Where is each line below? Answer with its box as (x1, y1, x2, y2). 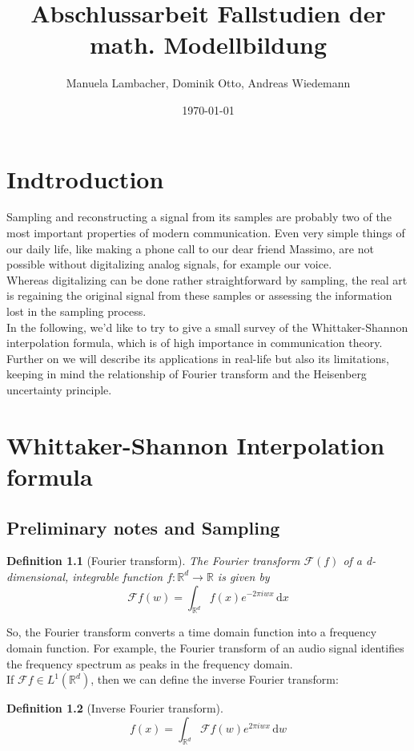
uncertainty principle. (6, 381, 112, 398)
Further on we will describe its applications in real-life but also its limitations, (6, 349, 390, 366)
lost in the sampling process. (6, 303, 147, 319)
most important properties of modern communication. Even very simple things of (6, 224, 405, 241)
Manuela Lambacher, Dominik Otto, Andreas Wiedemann (66, 75, 351, 91)
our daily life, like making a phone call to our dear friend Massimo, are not (6, 240, 374, 256)
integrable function (72, 567, 163, 584)
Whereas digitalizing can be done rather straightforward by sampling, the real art (6, 271, 408, 288)
